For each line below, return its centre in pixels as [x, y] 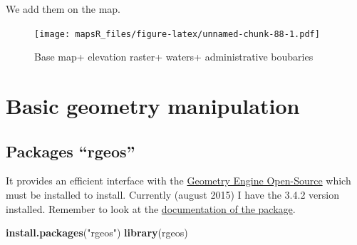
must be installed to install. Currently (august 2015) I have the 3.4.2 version [172, 195]
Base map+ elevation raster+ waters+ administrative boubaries [174, 57]
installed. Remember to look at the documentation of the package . [151, 208]
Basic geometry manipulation [153, 106]
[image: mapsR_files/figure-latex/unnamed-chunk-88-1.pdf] [177, 34]
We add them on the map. [63, 9]
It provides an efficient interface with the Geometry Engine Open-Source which [178, 181]
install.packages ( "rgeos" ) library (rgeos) [97, 233]
